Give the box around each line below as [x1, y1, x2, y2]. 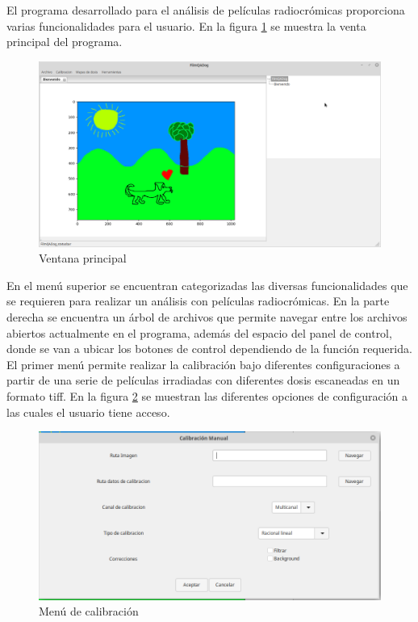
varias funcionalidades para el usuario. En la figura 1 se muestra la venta [6, 17, 366, 34]
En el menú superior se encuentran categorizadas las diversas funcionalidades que [6, 276, 408, 293]
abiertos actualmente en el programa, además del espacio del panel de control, [6, 324, 392, 341]
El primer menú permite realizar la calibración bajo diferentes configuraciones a [6, 355, 400, 372]
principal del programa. [6, 33, 123, 50]
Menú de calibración [39, 603, 139, 620]
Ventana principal [39, 250, 127, 267]
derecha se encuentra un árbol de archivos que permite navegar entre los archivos [6, 308, 408, 325]
